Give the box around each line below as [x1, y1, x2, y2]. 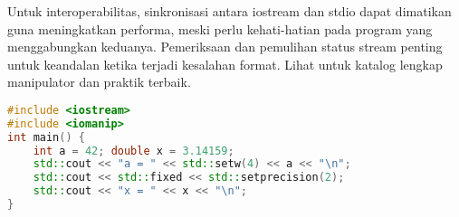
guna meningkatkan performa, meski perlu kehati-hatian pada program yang [7, 19, 433, 38]
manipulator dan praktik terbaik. [7, 72, 191, 91]
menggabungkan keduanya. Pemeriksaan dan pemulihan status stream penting [7, 37, 443, 56]
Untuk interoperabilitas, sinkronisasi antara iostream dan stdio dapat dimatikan [7, 2, 452, 20]
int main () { [7, 130, 85, 144]
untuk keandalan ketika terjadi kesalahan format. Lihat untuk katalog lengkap [7, 54, 443, 73]
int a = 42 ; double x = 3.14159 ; [33, 144, 234, 157]
